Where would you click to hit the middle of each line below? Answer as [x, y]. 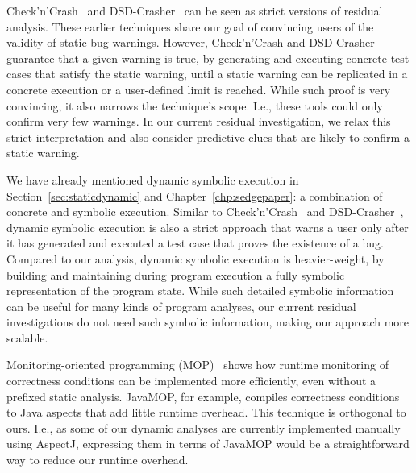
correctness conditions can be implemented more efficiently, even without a [191, 381]
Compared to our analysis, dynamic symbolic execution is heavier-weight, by [196, 258]
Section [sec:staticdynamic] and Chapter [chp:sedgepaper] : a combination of [195, 195]
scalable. [27, 337]
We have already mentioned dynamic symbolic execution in [153, 179]
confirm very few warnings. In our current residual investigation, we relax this [199, 121]
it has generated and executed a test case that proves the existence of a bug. [195, 243]
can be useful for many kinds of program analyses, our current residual [181, 306]
